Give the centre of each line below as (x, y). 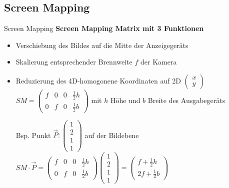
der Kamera (158, 62)
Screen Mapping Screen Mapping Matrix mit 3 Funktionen (104, 28)
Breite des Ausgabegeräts (186, 100)
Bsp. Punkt (33, 135)
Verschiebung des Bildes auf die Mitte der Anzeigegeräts (102, 45)
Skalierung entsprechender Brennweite (74, 62)
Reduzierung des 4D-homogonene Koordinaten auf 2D (98, 80)
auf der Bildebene (112, 135)
